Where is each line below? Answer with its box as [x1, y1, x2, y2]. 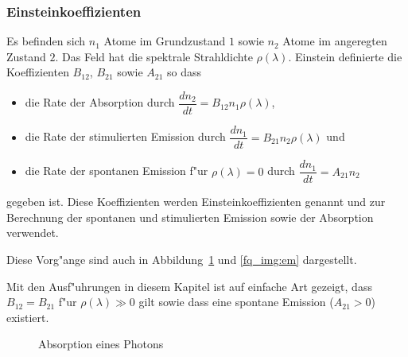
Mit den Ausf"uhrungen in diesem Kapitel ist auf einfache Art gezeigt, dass [6, 277, 372, 294]
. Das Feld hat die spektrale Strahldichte [55, 48, 253, 64]
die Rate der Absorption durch [25, 94, 175, 111]
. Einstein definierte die [288, 48, 402, 64]
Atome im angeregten [282, 33, 387, 49]
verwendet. [6, 224, 59, 241]
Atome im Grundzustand [103, 33, 226, 49]
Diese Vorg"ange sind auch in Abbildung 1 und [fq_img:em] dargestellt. [6, 250, 357, 267]
